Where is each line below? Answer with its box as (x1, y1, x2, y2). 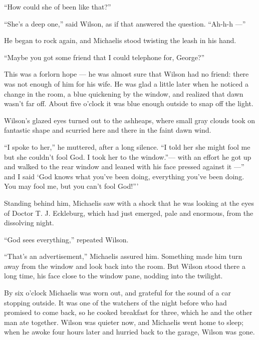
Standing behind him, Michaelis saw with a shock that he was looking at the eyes (4, 197, 254, 208)
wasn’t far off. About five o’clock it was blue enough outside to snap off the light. (4, 98, 253, 109)
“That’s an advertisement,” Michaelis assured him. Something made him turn (4, 251, 242, 261)
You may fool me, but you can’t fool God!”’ (4, 181, 139, 191)
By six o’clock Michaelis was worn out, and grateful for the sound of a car (4, 287, 231, 298)
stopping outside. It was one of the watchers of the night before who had (4, 297, 227, 307)
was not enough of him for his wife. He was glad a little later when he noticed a (4, 78, 248, 89)
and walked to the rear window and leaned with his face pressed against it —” (4, 161, 244, 172)
